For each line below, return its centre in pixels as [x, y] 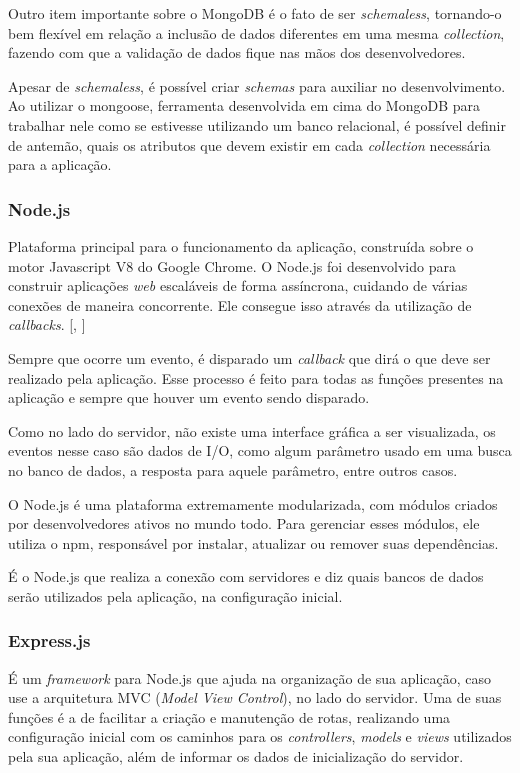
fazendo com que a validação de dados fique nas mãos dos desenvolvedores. [237, 52]
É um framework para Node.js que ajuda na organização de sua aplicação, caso [250, 677]
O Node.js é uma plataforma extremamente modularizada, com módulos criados [253, 503]
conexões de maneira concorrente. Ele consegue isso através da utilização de [240, 304]
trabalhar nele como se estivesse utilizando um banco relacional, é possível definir [257, 124]
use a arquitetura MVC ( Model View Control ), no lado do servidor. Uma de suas [255, 697]
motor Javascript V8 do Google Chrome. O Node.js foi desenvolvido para [232, 265]
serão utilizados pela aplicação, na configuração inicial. [175, 595]
